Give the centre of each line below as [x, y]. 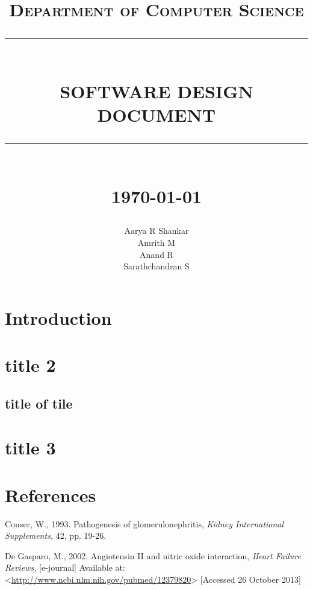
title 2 [30, 365]
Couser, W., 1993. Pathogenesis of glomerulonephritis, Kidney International [144, 523]
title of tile [39, 403]
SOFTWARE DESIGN [156, 91]
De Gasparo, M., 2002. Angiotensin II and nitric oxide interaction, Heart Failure [153, 555]
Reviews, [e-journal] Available [59, 567]
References [51, 494]
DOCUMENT [156, 114]
